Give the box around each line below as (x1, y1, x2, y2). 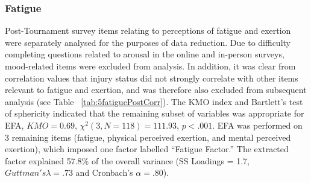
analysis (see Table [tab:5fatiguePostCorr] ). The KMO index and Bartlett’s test (5, 95, 303, 108)
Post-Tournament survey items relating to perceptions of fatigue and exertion (5, 24, 291, 37)
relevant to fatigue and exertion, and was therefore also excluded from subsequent (5, 83, 307, 96)
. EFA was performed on (212, 118, 303, 131)
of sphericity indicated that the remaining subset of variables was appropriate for (5, 107, 304, 120)
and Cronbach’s (75, 166, 133, 179)
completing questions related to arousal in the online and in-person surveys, (5, 48, 284, 60)
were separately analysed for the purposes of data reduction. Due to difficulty (5, 36, 291, 48)
